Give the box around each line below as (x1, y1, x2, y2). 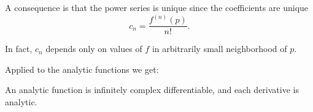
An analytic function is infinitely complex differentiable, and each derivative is (5, 83, 299, 96)
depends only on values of (45, 42, 142, 55)
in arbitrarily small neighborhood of (152, 42, 287, 55)
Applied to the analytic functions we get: (5, 62, 159, 75)
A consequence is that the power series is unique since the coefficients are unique (5, 1, 309, 13)
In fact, (5, 42, 33, 55)
